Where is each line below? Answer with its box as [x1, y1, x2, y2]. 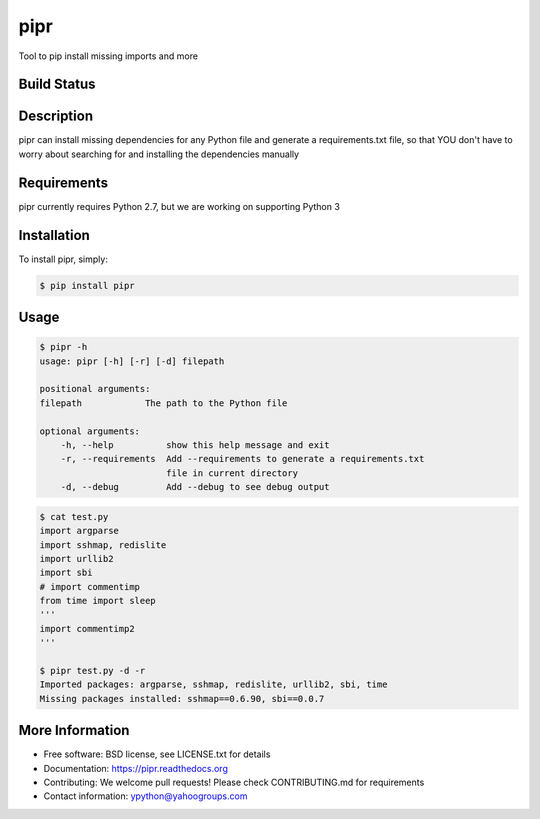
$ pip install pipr [39, 280, 135, 291]
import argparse [39, 525, 120, 537]
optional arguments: [39, 425, 140, 437]
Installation [18, 226, 90, 244]
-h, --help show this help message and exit [60, 439, 330, 450]
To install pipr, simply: [18, 253, 109, 265]
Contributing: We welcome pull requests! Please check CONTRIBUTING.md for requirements [43, 776, 425, 789]
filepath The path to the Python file [39, 397, 288, 409]
